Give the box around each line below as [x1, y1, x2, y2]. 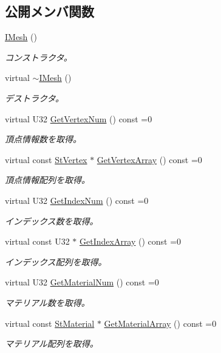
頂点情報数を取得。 [5, 133, 81, 145]
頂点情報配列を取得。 [5, 173, 90, 186]
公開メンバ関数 [5, 2, 94, 21]
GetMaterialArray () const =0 [104, 316, 217, 329]
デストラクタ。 [5, 91, 64, 104]
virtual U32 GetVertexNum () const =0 [5, 112, 152, 125]
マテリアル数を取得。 [5, 296, 90, 309]
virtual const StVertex [5, 153, 87, 166]
